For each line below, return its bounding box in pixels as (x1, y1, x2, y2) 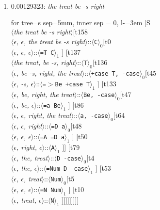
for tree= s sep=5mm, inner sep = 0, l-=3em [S (11, 17, 150, 27)
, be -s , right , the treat (16, 68, 82, 78)
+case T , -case (91, 70, 140, 78)
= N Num (40, 186, 61, 194)
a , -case (80, 113, 108, 120)
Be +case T (55, 81, 90, 88)
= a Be (43, 102, 61, 109)
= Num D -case (46, 165, 88, 173)
